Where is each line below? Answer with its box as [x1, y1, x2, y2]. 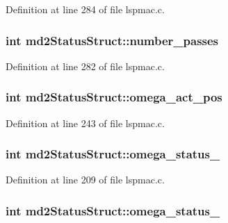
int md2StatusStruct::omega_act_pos [6, 88, 222, 106]
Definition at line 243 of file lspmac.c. [6, 115, 165, 130]
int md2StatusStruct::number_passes [6, 31, 219, 49]
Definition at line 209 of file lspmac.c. [6, 172, 165, 187]
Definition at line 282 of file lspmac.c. [6, 58, 165, 73]
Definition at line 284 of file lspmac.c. [6, 2, 165, 16]
